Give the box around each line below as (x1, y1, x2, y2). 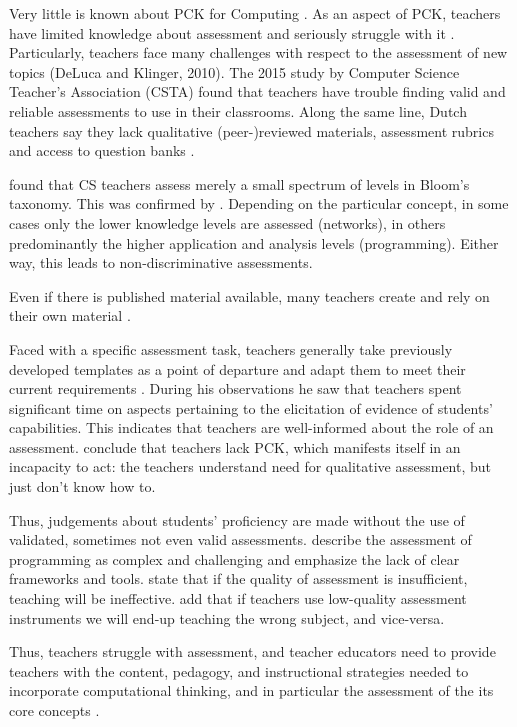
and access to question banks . (9, 140, 195, 161)
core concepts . (9, 700, 100, 720)
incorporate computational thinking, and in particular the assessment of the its (9, 680, 494, 701)
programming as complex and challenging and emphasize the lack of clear (9, 548, 460, 569)
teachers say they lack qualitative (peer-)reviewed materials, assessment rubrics (9, 120, 494, 141)
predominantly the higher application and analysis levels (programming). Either (9, 232, 499, 253)
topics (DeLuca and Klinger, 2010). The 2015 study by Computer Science (9, 61, 460, 82)
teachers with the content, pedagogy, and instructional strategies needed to (9, 660, 469, 681)
